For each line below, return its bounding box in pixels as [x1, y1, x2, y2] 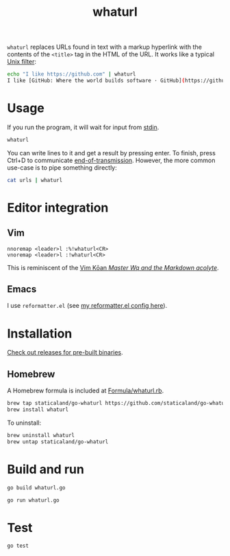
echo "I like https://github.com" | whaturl [7, 71, 136, 78]
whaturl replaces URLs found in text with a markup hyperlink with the [7, 43, 202, 52]
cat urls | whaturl [7, 177, 63, 184]
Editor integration [7, 200, 109, 215]
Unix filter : [7, 58, 36, 66]
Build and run [7, 461, 84, 477]
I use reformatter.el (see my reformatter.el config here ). [7, 302, 168, 310]
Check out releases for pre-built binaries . [7, 348, 123, 357]
